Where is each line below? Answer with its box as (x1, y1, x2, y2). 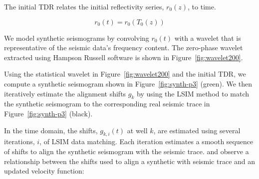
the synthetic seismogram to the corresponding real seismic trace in (4, 98, 210, 109)
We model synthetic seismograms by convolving (4, 32, 149, 43)
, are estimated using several (153, 125, 241, 135)
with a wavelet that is (174, 32, 241, 43)
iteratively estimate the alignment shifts (4, 88, 126, 98)
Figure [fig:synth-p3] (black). (4, 108, 93, 118)
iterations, (4, 136, 35, 147)
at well (127, 125, 148, 135)
